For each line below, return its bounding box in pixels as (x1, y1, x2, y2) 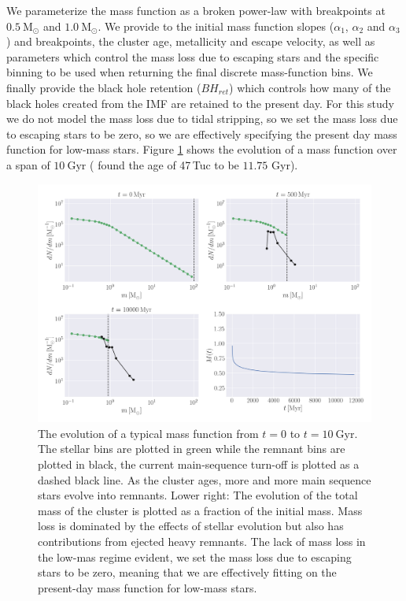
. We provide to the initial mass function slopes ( (98, 17, 334, 34)
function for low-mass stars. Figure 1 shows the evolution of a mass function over (6, 141, 397, 158)
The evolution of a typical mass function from (38, 425, 259, 441)
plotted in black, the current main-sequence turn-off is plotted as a (38, 455, 360, 472)
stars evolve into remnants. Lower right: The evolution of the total (38, 487, 358, 503)
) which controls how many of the (229, 79, 391, 95)
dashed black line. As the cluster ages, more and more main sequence (38, 471, 371, 488)
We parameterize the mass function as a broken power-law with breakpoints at (6, 2, 386, 18)
